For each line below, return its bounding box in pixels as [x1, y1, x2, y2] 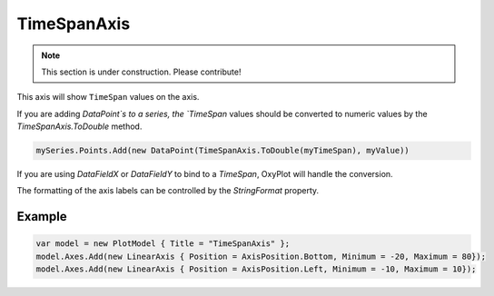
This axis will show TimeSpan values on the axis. [16, 92, 200, 103]
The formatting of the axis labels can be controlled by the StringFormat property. [16, 185, 320, 196]
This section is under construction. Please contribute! [41, 66, 242, 77]
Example [16, 209, 67, 224]
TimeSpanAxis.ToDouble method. [16, 121, 143, 132]
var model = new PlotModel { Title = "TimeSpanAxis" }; [35, 239, 291, 249]
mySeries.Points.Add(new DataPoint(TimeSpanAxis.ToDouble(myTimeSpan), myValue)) [35, 145, 410, 156]
